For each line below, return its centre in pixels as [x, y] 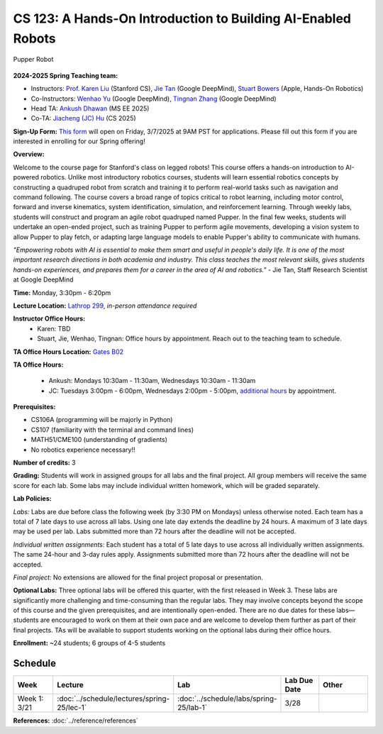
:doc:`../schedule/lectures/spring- [113, 699]
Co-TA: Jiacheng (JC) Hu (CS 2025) [83, 118]
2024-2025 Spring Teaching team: [66, 75]
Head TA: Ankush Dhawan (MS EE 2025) [90, 108]
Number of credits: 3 [44, 463]
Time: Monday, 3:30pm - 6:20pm [62, 293]
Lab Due [299, 681]
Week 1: [30, 699]
